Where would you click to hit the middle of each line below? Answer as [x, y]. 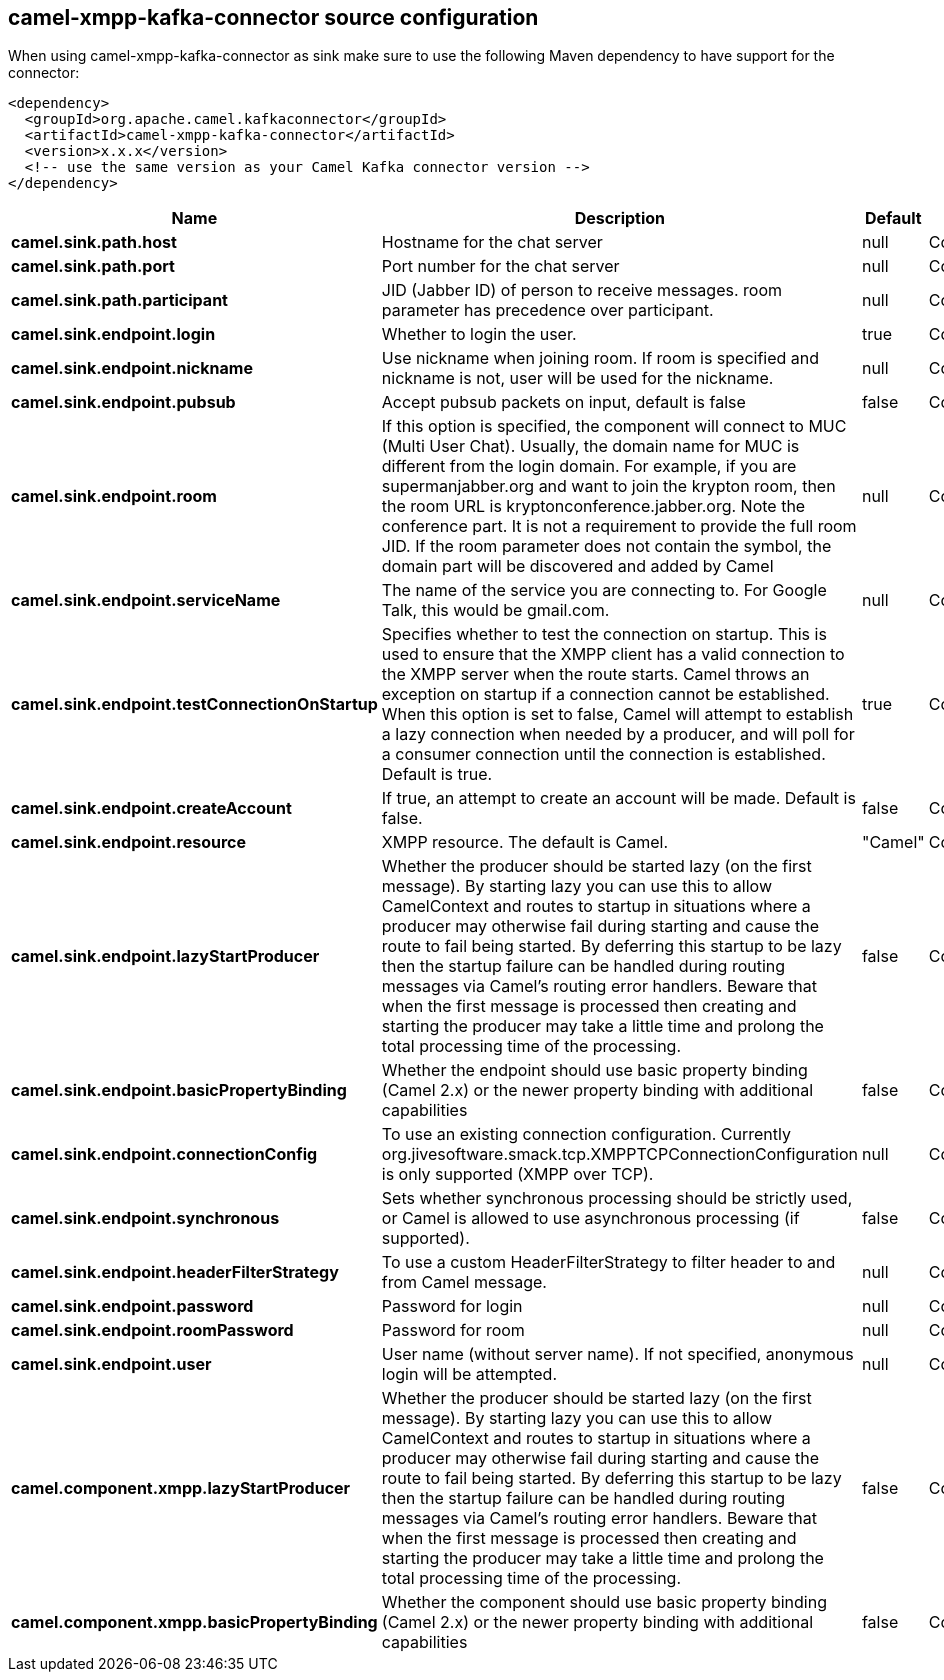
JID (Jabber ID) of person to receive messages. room [581, 290]
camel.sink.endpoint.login [113, 334]
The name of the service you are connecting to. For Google [604, 590]
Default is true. [437, 774]
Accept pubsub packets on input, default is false [563, 402]
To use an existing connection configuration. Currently [586, 1134]
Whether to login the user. [479, 334]
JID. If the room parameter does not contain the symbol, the [606, 546]
